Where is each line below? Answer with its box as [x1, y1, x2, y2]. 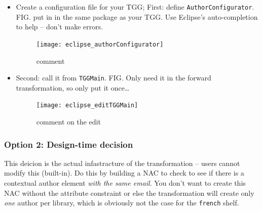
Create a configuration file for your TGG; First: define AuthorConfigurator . [16, 2, 254, 12]
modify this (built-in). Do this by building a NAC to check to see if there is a [4, 167, 244, 178]
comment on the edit [36, 116, 101, 126]
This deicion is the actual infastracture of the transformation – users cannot [4, 157, 240, 168]
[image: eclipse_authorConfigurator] [36, 40, 164, 48]
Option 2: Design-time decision [4, 138, 133, 150]
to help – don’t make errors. [16, 21, 103, 32]
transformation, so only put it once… [16, 82, 130, 93]
